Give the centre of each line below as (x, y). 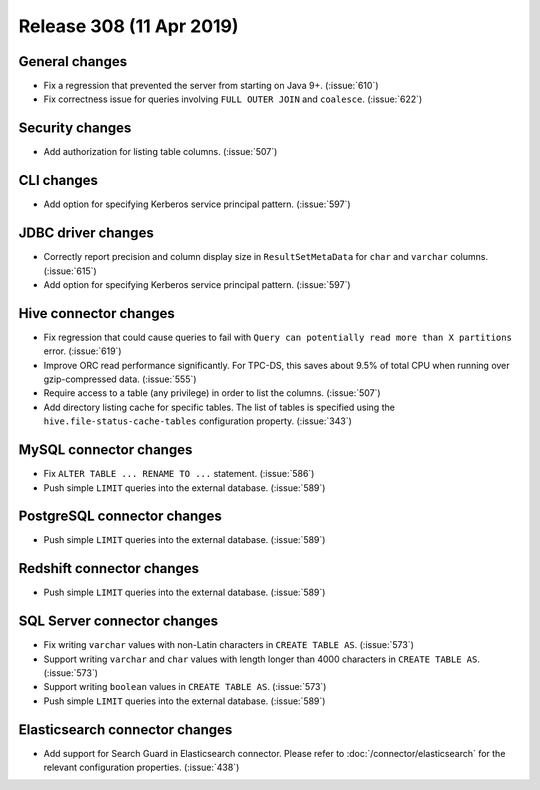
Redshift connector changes (109, 568)
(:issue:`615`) (70, 271)
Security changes (75, 128)
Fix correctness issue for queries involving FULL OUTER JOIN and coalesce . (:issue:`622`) (233, 99)
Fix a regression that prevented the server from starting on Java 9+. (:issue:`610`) (211, 86)
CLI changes (58, 180)
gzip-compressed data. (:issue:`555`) (120, 379)
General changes (73, 61)
